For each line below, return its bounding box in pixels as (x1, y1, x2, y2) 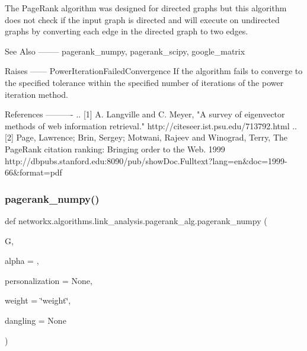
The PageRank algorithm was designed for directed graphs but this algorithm (5, 2, 287, 14)
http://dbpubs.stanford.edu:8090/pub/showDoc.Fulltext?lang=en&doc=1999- (5, 154, 287, 167)
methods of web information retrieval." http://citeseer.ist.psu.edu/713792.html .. (5, 119, 298, 132)
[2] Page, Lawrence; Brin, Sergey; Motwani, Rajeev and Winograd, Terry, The (5, 131, 288, 143)
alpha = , (5, 254, 39, 267)
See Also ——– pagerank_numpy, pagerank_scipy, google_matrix (5, 44, 245, 57)
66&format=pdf (5, 166, 62, 178)
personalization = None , (5, 274, 92, 286)
